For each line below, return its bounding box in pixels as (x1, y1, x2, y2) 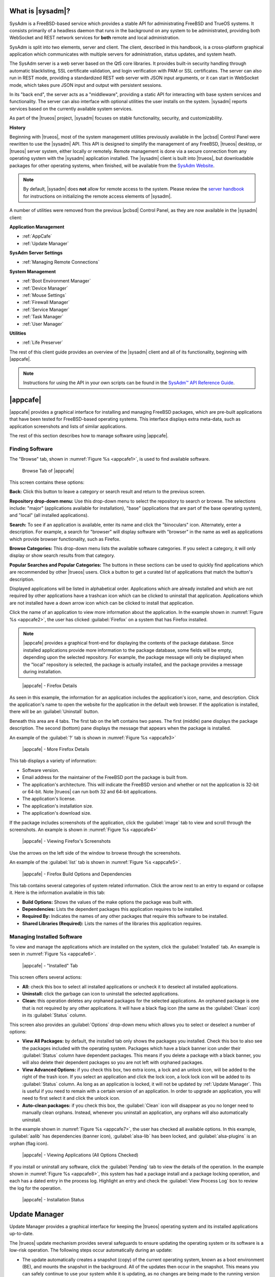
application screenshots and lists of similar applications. (9, 423, 127, 429)
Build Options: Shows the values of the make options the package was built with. (22, 899, 193, 905)
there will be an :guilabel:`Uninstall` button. (9, 708, 99, 715)
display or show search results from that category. (9, 552, 116, 559)
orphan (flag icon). (9, 1140, 49, 1146)
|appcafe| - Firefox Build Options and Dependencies (22, 871, 132, 877)
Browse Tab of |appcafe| (22, 467, 74, 474)
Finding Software (9, 445, 53, 452)
